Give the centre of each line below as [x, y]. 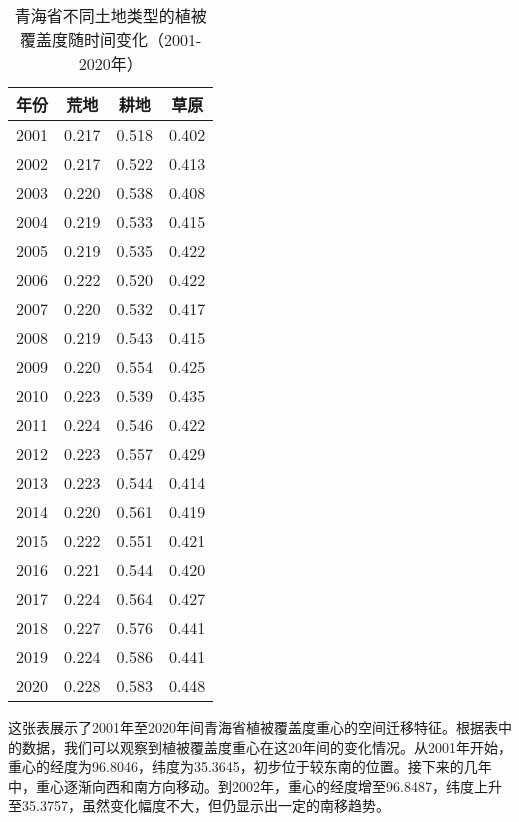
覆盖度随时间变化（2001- [111, 39]
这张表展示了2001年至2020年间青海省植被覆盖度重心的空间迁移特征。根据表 [253, 727]
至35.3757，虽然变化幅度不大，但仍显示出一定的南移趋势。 [199, 805]
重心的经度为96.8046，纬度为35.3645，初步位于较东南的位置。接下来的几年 [250, 766]
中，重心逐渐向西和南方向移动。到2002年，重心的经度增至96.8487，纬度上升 [255, 785]
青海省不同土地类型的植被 [110, 15]
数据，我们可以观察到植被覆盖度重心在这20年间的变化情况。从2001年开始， [266, 746]
